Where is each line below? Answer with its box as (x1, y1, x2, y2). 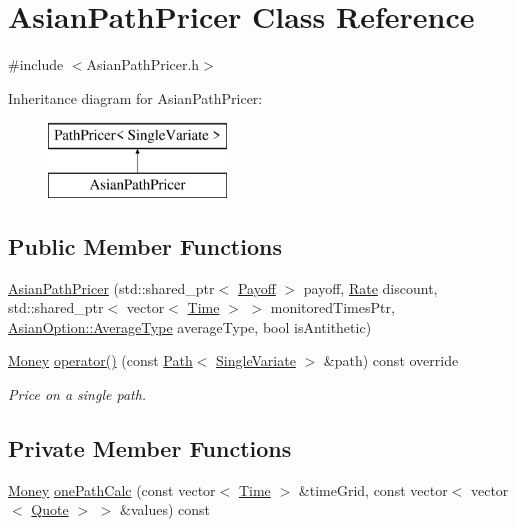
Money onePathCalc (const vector (8, 479, 216, 500)
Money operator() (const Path (8, 350, 193, 371)
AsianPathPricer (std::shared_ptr (8, 277, 215, 298)
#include (8, 54, 64, 75)
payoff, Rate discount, (303, 277, 438, 298)
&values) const (119, 499, 210, 520)
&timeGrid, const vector (298, 479, 448, 500)
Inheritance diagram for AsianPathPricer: (8, 87, 263, 108)
